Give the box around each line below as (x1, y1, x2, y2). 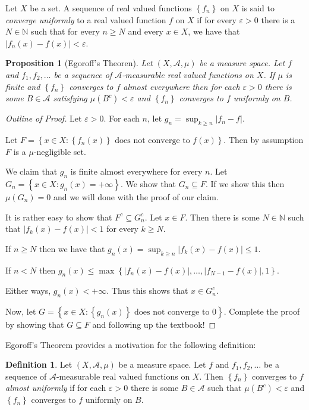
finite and (5, 80, 40, 92)
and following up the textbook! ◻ (92, 318, 216, 331)
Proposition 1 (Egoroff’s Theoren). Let (5, 57, 153, 69)
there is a (261, 13, 295, 26)
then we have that (39, 242, 105, 254)
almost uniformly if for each (5, 381, 106, 394)
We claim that (5, 165, 58, 178)
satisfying (53, 92, 87, 104)
